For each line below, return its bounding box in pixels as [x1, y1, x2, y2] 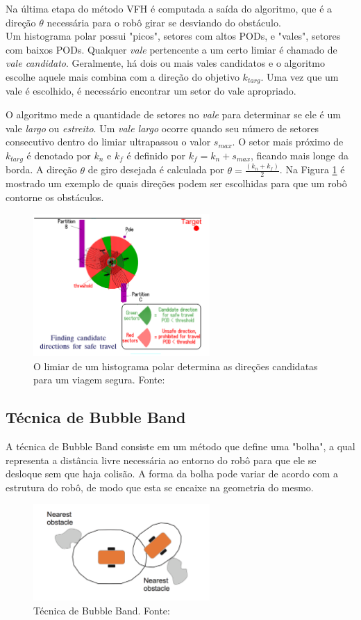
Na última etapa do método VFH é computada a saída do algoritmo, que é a [6, 1, 333, 15]
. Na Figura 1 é [279, 162, 345, 177]
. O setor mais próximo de [232, 134, 344, 149]
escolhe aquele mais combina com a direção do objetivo [6, 69, 240, 84]
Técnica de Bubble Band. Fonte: [33, 603, 170, 617]
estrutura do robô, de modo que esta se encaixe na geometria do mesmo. [6, 479, 314, 494]
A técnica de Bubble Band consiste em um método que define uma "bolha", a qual [6, 439, 355, 454]
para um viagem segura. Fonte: [33, 372, 165, 387]
